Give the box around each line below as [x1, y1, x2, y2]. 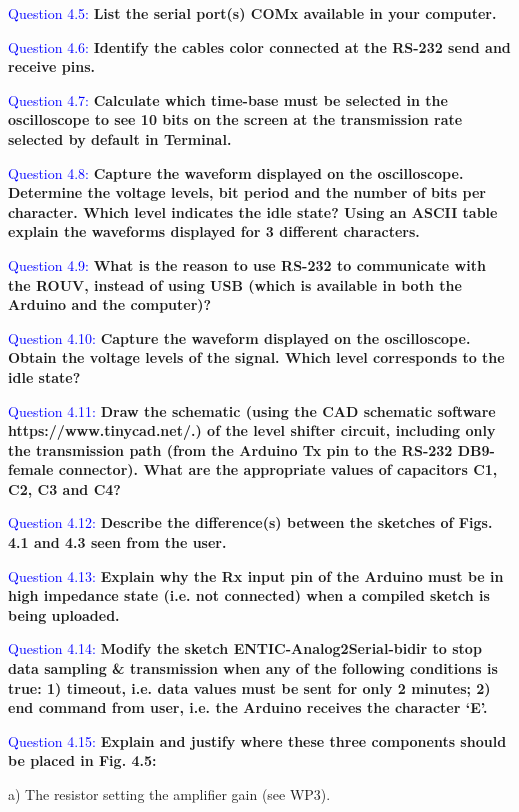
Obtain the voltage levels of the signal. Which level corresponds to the [8, 347, 505, 368]
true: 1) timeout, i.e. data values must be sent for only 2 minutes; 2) [8, 677, 491, 698]
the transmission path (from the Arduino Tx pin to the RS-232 [8, 439, 453, 460]
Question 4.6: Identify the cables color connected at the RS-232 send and [8, 36, 511, 57]
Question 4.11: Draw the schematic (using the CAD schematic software [8, 400, 496, 421]
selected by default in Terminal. [8, 128, 232, 149]
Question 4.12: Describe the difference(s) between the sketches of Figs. [8, 512, 493, 533]
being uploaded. [8, 604, 120, 625]
